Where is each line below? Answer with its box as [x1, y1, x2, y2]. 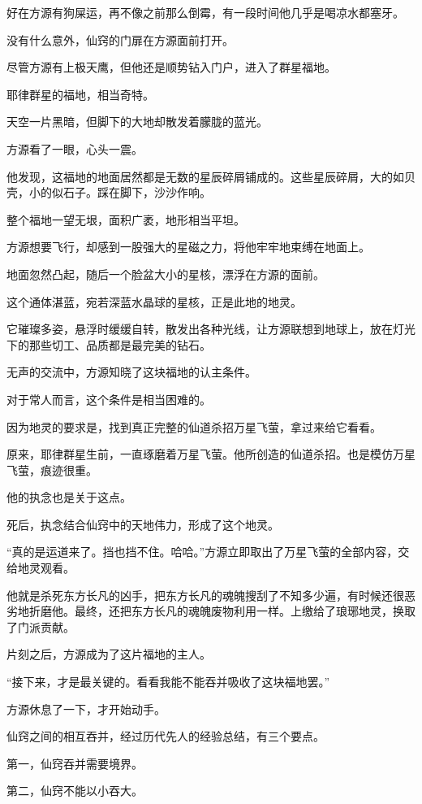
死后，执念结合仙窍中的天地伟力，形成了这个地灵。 [6, 515, 279, 532]
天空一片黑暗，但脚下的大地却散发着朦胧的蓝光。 [6, 113, 268, 130]
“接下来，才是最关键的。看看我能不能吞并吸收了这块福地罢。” [6, 673, 330, 690]
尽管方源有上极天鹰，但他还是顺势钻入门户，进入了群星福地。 [6, 59, 336, 76]
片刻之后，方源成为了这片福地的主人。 [6, 645, 211, 663]
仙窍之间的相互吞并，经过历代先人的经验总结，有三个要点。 [6, 728, 325, 745]
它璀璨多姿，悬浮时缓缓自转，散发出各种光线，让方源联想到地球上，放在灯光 [6, 320, 416, 337]
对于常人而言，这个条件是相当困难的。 [6, 390, 211, 407]
